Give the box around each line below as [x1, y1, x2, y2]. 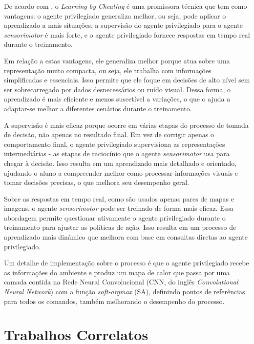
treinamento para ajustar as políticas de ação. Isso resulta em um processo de [4, 222, 236, 232]
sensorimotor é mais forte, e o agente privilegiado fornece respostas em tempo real [4, 29, 250, 40]
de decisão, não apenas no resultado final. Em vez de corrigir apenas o [4, 129, 214, 140]
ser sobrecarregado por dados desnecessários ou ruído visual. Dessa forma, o [4, 84, 231, 94]
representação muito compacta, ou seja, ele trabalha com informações [4, 65, 212, 75]
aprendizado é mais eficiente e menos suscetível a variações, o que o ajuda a [4, 94, 231, 104]
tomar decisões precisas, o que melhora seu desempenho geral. [4, 177, 189, 187]
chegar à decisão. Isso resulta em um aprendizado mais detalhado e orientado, [4, 158, 237, 168]
